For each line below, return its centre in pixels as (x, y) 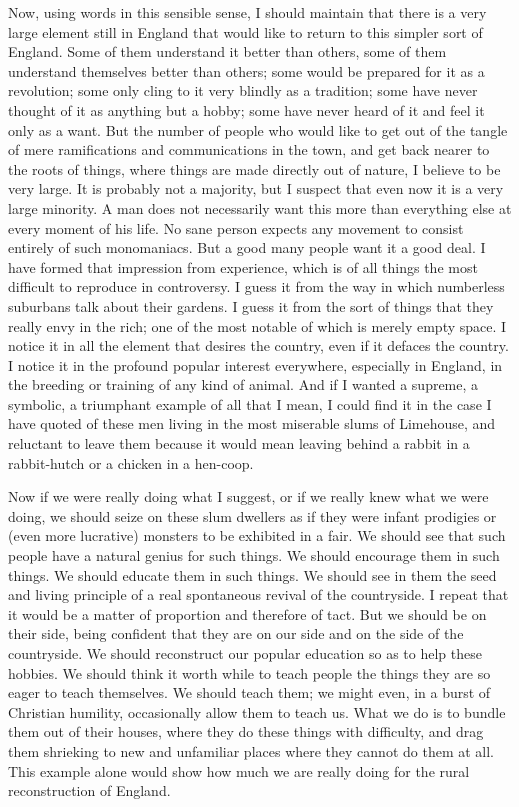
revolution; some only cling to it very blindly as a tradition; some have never (243, 90)
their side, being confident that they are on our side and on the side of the (236, 633)
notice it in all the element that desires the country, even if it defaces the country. (258, 345)
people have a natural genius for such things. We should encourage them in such (254, 555)
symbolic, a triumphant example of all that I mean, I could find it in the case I (250, 403)
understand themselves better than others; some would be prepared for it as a (246, 70)
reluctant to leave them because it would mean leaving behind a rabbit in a (239, 443)
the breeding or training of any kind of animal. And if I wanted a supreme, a (243, 384)
